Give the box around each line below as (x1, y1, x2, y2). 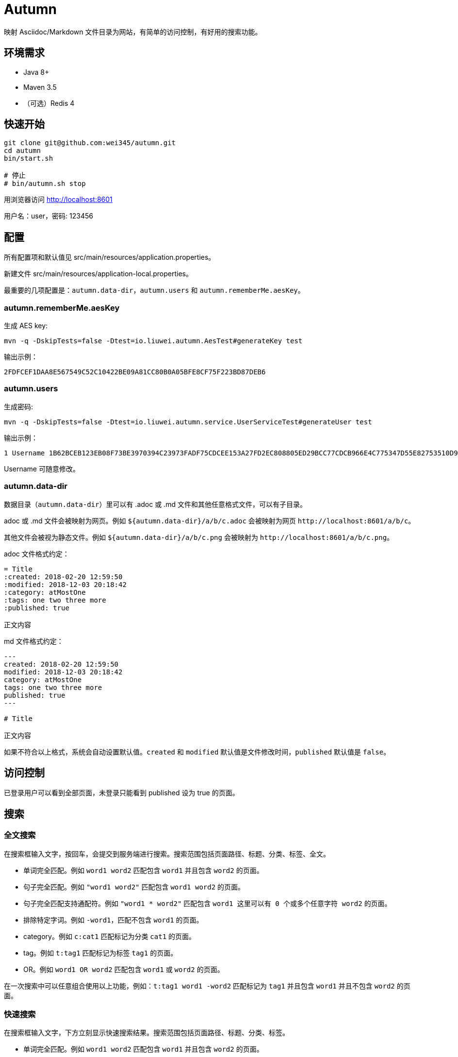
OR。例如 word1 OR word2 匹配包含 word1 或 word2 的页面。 (23, 965, 224, 973)
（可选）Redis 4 (23, 99, 75, 107)
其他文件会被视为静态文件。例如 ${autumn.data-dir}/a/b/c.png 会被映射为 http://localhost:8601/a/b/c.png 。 (4, 533, 394, 541)
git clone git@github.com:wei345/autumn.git (4, 139, 176, 147)
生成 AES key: (4, 321, 48, 330)
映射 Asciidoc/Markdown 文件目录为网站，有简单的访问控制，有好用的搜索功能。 (4, 27, 262, 36)
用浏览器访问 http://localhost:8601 (4, 195, 113, 204)
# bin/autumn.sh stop (4, 180, 86, 188)
